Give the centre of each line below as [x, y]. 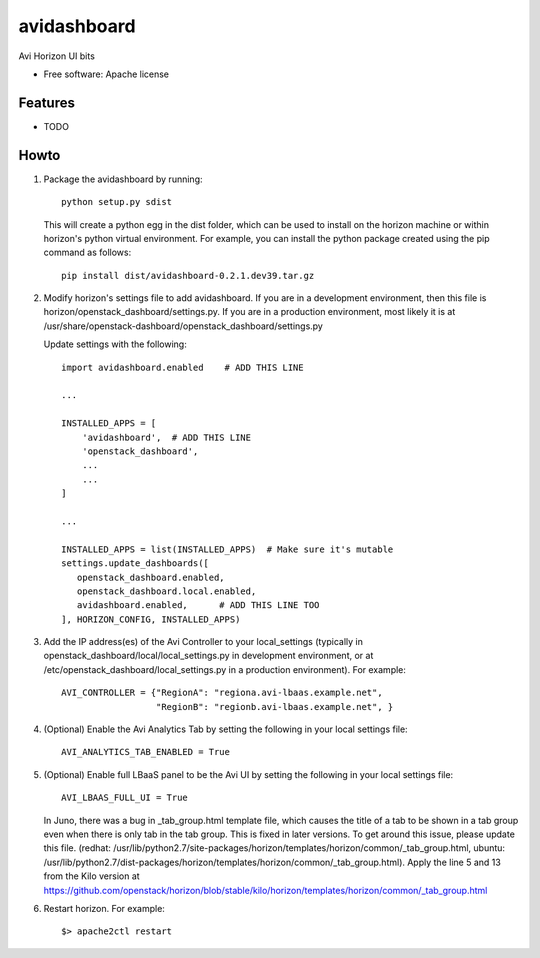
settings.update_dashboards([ [135, 563]
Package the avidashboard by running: [123, 179]
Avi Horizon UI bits [56, 56]
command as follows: [87, 252]
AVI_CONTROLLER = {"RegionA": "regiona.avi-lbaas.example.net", [222, 693]
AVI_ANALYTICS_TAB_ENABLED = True [145, 752]
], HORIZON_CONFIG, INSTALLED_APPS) [151, 619]
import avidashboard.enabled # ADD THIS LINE [182, 367]
